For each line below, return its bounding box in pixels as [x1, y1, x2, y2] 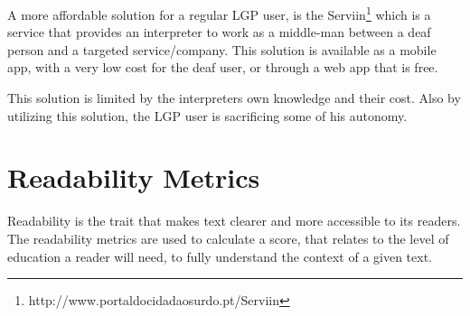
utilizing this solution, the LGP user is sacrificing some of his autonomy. [7, 106, 408, 125]
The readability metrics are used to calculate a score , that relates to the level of [7, 228, 449, 247]
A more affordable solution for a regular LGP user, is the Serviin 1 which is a [7, 3, 431, 23]
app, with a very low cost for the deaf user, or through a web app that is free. [7, 58, 438, 77]
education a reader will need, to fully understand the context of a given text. [7, 246, 432, 265]
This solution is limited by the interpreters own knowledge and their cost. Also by [7, 88, 461, 107]
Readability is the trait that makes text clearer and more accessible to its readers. [7, 211, 461, 230]
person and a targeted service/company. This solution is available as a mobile [7, 40, 437, 59]
